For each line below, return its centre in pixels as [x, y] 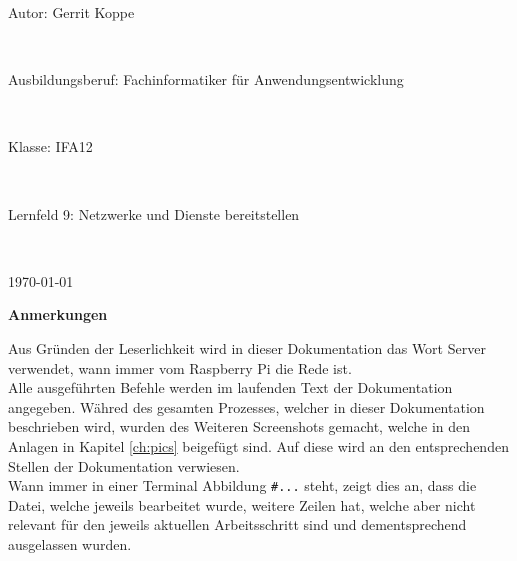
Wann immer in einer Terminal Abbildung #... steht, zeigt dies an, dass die [242, 485]
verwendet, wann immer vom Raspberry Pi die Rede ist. [180, 367]
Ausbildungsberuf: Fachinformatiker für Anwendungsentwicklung [206, 79]
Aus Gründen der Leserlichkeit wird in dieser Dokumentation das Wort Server [247, 347]
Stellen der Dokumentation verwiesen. [124, 465]
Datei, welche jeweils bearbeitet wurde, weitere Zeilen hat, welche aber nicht [242, 504]
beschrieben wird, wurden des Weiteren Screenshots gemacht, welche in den [239, 426]
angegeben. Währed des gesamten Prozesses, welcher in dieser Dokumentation [246, 406]
